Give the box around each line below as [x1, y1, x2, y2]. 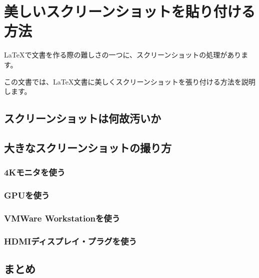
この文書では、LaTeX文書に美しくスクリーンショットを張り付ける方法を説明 [4, 76, 255, 86]
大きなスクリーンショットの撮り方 [4, 139, 171, 155]
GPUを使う [4, 189, 50, 201]
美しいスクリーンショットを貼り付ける [4, 1, 255, 21]
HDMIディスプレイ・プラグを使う [4, 234, 137, 247]
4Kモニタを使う [4, 166, 65, 178]
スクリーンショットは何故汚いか [4, 110, 161, 126]
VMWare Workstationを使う [4, 211, 120, 224]
